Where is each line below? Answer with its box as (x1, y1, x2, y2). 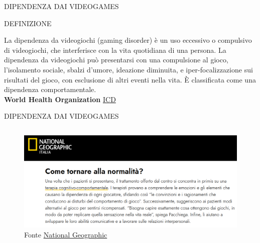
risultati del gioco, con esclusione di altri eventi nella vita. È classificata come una (4, 74, 256, 85)
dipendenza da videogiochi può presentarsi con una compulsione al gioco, (4, 54, 228, 65)
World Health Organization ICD (4, 94, 116, 104)
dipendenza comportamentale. (4, 84, 96, 95)
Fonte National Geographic (24, 229, 107, 239)
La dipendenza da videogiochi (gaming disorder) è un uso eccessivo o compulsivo (4, 35, 252, 45)
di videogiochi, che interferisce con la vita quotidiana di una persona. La (4, 44, 226, 55)
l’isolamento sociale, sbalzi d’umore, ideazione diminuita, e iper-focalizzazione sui (4, 64, 253, 74)
